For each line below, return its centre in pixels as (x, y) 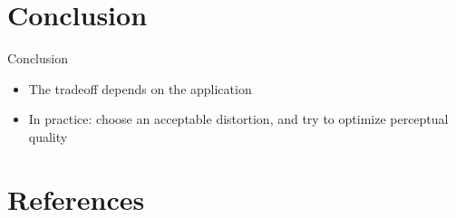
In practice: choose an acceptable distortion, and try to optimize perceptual (238, 119)
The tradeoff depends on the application (140, 88)
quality (48, 136)
